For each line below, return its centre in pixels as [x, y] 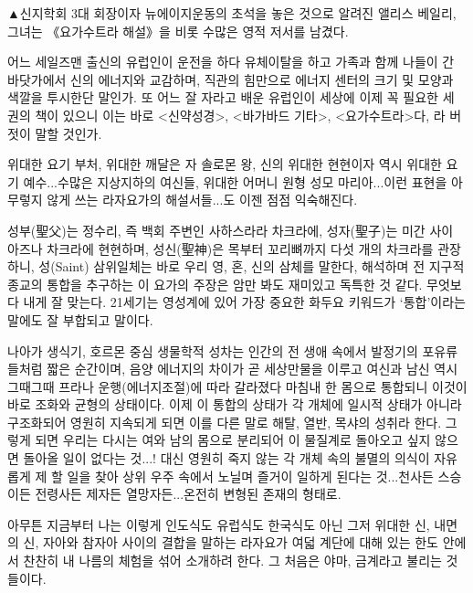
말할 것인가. [68, 133]
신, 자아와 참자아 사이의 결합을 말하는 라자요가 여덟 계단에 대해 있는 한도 [231, 542]
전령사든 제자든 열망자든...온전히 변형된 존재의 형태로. [188, 494]
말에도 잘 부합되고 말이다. [80, 319]
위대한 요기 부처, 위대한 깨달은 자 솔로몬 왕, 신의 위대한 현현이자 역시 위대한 [225, 164]
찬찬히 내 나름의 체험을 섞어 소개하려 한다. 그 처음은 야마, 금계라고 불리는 [232, 561]
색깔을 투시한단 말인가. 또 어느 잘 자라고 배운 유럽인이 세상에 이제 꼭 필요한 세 [231, 97]
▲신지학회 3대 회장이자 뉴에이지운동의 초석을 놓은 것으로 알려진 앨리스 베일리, [232, 13]
